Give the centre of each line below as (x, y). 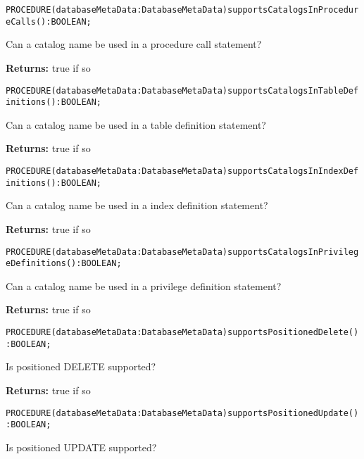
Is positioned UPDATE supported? (81, 447)
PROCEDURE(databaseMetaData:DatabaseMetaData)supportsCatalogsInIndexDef (182, 171)
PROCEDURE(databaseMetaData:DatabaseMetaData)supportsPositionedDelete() (182, 332)
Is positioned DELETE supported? (81, 366)
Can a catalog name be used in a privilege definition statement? (144, 285)
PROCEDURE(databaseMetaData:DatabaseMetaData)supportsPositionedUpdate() (182, 413)
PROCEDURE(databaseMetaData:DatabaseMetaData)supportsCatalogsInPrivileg (182, 252)
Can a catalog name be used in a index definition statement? (137, 205)
